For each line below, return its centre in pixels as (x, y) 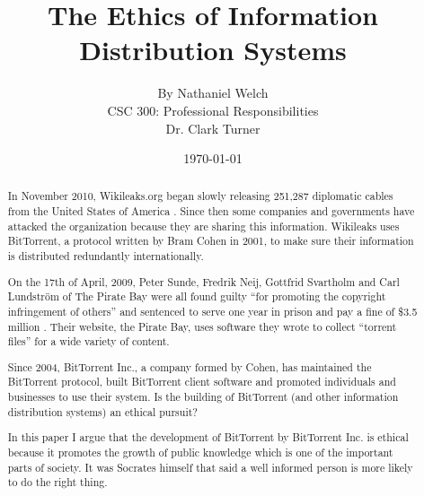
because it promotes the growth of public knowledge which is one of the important (200, 452)
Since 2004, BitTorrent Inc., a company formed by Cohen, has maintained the (190, 366)
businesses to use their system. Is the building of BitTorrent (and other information (203, 397)
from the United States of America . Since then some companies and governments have (211, 211)
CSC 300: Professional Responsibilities (213, 110)
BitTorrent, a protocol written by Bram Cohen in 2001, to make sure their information (211, 241)
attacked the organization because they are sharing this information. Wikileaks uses (203, 226)
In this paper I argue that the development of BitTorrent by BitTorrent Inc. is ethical (208, 437)
